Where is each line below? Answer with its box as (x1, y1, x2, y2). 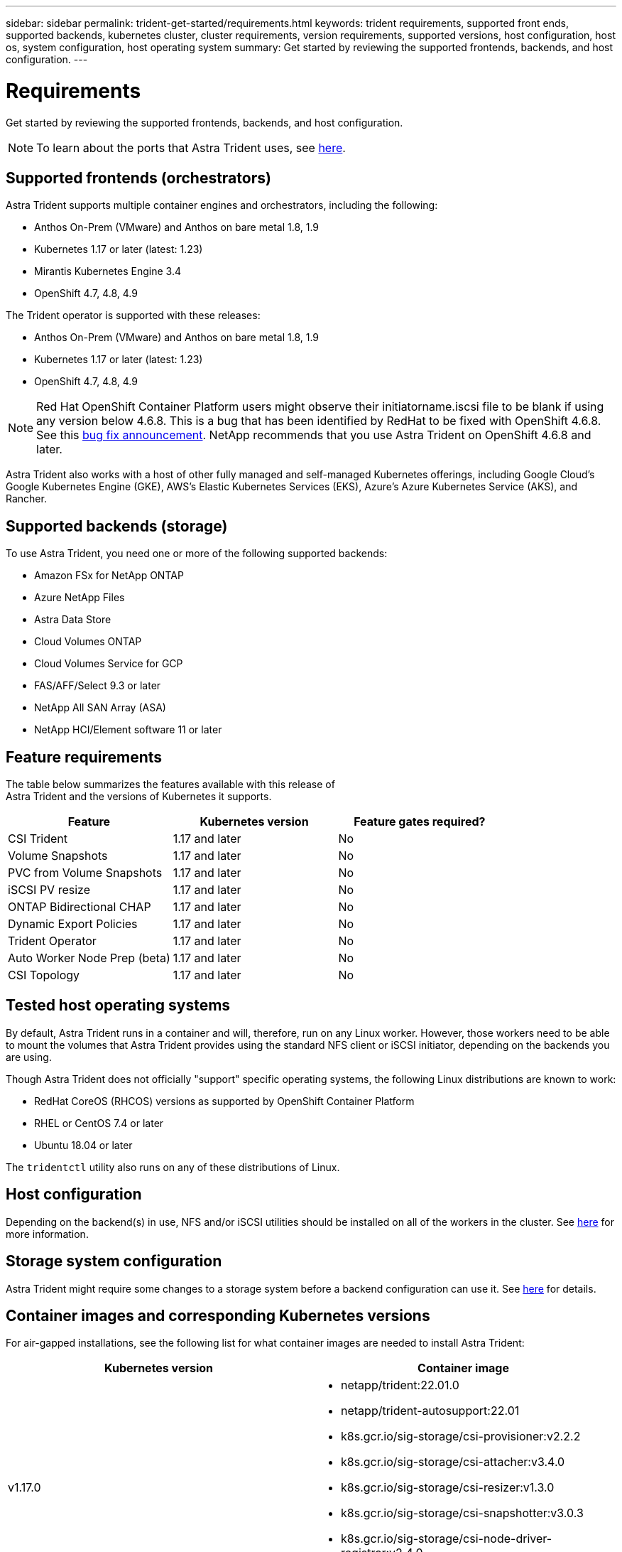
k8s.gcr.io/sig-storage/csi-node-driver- (341, 1531, 552, 1546)
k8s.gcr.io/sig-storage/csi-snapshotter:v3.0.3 (341, 1506, 584, 1521)
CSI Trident (8, 831, 68, 846)
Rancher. (6, 492, 47, 505)
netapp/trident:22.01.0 (341, 1378, 459, 1393)
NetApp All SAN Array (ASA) (34, 701, 166, 714)
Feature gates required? (354, 814, 486, 829)
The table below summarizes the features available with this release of (6, 778, 335, 791)
